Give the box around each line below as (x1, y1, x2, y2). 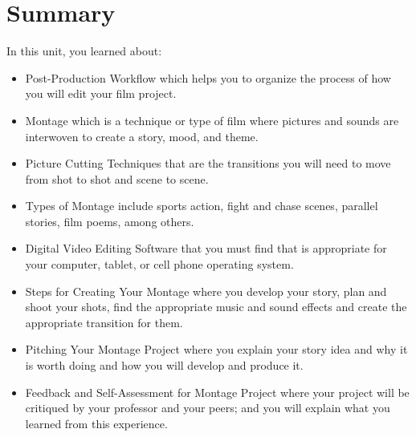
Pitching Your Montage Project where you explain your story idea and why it (25, 341, 408, 358)
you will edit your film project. (25, 85, 177, 102)
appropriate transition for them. (25, 314, 183, 330)
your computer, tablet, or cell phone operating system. (25, 256, 294, 273)
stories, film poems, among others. (25, 212, 194, 229)
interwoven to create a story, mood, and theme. (25, 127, 259, 144)
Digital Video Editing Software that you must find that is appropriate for (25, 240, 387, 257)
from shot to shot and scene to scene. (25, 170, 209, 187)
